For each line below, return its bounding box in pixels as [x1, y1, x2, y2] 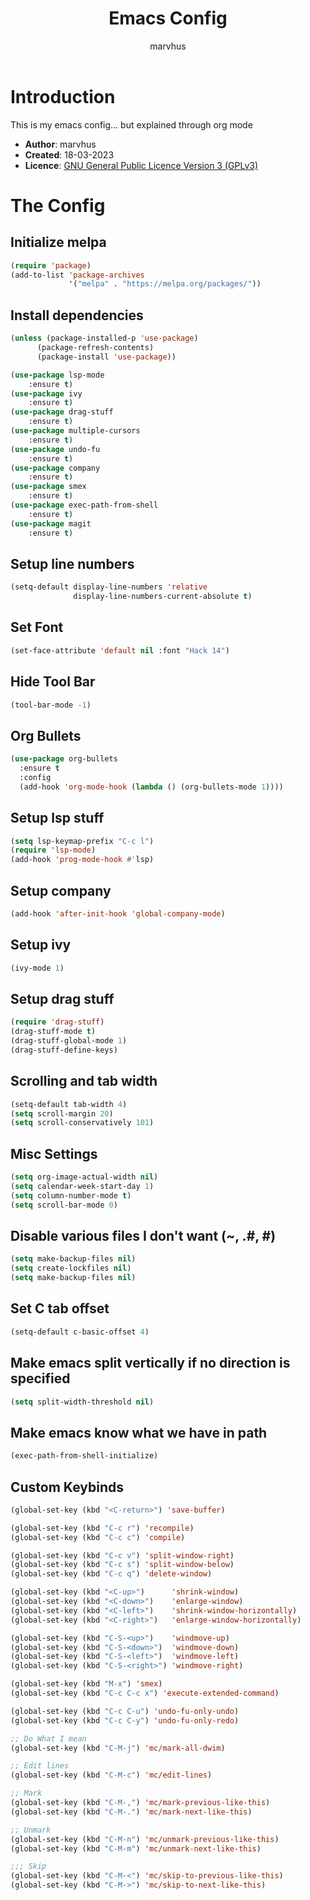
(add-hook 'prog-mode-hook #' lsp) [10, 855, 155, 865]
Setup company [10, 882, 112, 899]
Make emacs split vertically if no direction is [10, 1355, 291, 1372]
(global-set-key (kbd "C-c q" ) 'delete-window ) [10, 1569, 213, 1579]
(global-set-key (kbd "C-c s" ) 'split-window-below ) [10, 1560, 235, 1570]
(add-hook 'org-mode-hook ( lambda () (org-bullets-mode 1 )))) [19, 782, 284, 792]
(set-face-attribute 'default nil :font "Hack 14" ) [10, 645, 230, 656]
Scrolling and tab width [10, 1073, 158, 1090]
